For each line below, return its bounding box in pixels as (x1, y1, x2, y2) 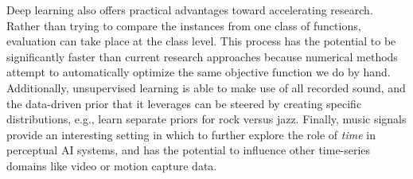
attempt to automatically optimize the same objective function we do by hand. (6, 64, 391, 80)
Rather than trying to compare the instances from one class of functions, (6, 17, 361, 33)
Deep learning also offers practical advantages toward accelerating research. (6, 2, 373, 18)
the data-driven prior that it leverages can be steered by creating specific (6, 95, 362, 111)
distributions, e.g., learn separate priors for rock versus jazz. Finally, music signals (6, 111, 407, 127)
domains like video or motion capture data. (6, 157, 217, 173)
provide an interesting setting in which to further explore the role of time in (6, 126, 376, 142)
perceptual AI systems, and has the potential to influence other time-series (6, 142, 371, 158)
